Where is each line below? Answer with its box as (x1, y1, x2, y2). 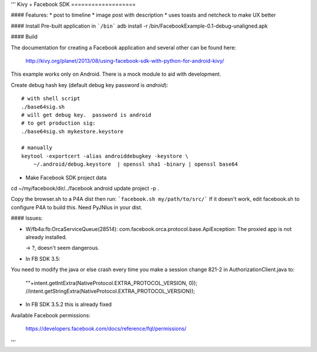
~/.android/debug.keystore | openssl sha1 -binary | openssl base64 (33, 161, 238, 167)
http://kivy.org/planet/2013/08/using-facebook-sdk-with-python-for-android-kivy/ (25, 57, 224, 64)
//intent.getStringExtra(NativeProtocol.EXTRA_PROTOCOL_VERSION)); (25, 287, 195, 294)
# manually (21, 145, 53, 151)
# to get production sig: (21, 120, 96, 126)
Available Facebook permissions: (11, 311, 91, 319)
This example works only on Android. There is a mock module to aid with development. (11, 71, 221, 78)
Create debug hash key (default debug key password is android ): (11, 81, 168, 88)
